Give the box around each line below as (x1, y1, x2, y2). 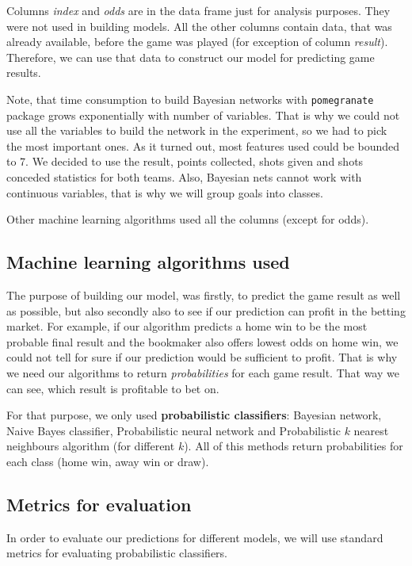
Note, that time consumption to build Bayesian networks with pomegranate (6, 90, 374, 107)
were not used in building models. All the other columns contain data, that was (6, 17, 392, 34)
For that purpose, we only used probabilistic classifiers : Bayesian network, (6, 407, 382, 423)
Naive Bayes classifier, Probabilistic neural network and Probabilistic (6, 422, 341, 438)
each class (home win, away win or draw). (6, 453, 209, 469)
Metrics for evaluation (6, 491, 192, 516)
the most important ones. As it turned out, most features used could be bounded (6, 137, 400, 154)
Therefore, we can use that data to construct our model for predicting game (6, 48, 375, 65)
